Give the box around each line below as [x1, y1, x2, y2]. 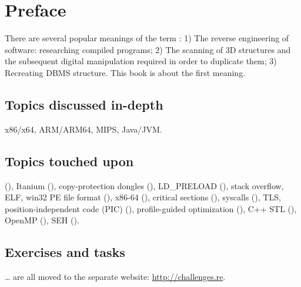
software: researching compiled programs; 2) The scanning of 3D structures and [5, 43, 291, 55]
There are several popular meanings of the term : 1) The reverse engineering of [5, 32, 289, 44]
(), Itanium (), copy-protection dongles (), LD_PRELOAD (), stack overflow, [5, 179, 284, 192]
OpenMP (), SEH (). [5, 214, 79, 226]
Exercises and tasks [5, 243, 125, 261]
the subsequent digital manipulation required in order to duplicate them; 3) [5, 55, 277, 67]
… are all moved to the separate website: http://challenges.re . [5, 270, 226, 283]
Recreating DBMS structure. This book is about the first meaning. [5, 66, 246, 78]
